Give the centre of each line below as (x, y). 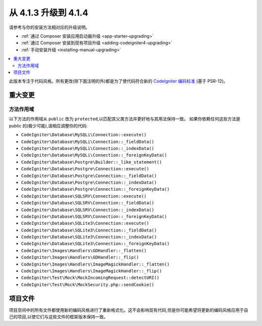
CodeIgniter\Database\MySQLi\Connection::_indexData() (88, 148)
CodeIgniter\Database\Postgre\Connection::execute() (85, 169)
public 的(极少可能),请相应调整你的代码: (48, 126)
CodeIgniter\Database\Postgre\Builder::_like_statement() (91, 162)
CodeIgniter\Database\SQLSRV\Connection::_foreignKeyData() (94, 216)
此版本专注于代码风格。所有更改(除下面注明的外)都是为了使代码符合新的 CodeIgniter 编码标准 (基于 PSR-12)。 (118, 81)
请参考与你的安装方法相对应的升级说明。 (49, 27)
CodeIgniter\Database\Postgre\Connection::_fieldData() (89, 176)
